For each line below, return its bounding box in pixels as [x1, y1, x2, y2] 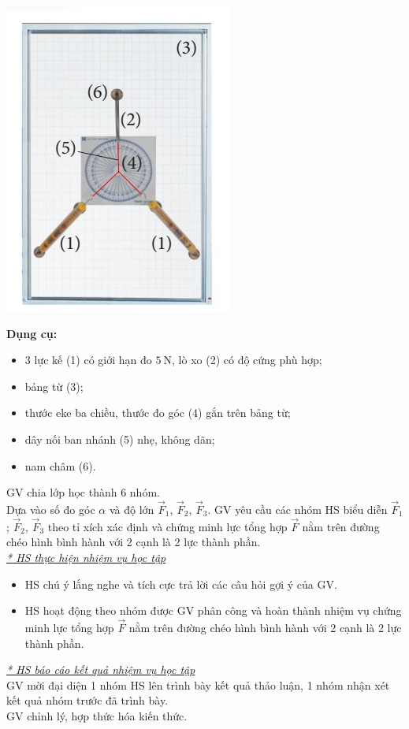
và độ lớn [109, 500, 154, 517]
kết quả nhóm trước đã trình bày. [6, 692, 169, 709]
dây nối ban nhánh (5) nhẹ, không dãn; [24, 430, 215, 447]
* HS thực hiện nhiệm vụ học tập [6, 549, 166, 565]
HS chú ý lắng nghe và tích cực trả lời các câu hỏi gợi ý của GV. [24, 575, 337, 592]
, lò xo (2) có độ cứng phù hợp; [172, 351, 322, 368]
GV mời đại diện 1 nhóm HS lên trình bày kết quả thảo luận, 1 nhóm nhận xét [6, 676, 390, 693]
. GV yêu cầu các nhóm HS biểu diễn [207, 500, 388, 517]
